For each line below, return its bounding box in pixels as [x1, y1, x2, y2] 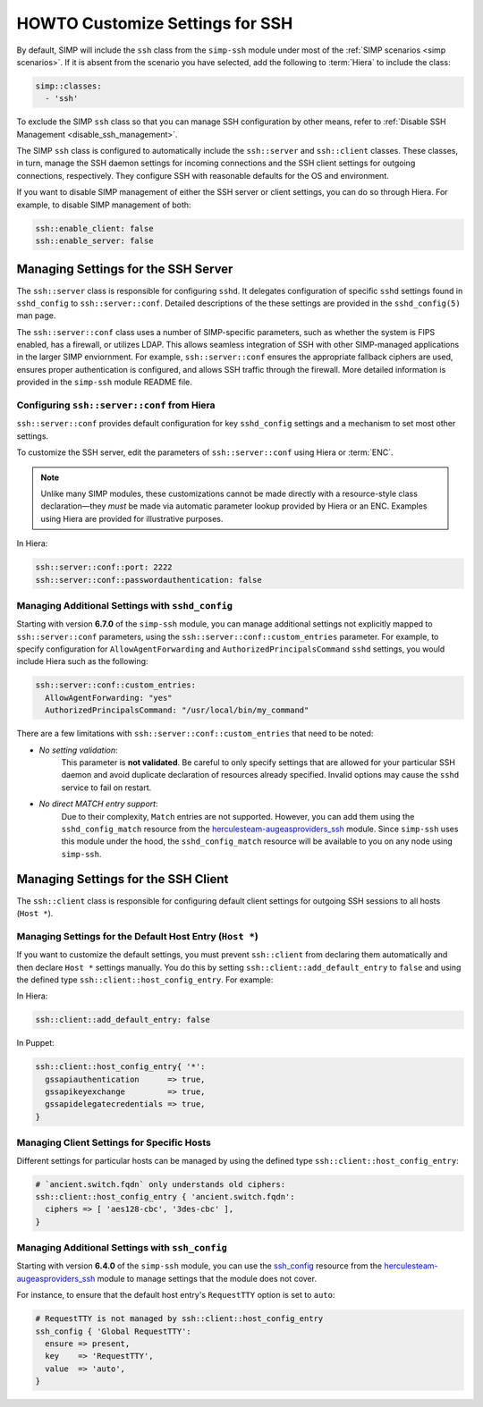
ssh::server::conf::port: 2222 [35, 562, 174, 572]
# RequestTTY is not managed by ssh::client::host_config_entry [35, 1314, 324, 1324]
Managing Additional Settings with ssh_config [16, 1242, 228, 1254]
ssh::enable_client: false [35, 223, 154, 233]
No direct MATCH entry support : [38, 798, 158, 809]
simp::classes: [35, 80, 102, 91]
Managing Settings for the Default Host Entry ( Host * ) [16, 930, 258, 942]
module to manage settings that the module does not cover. [97, 1273, 318, 1284]
